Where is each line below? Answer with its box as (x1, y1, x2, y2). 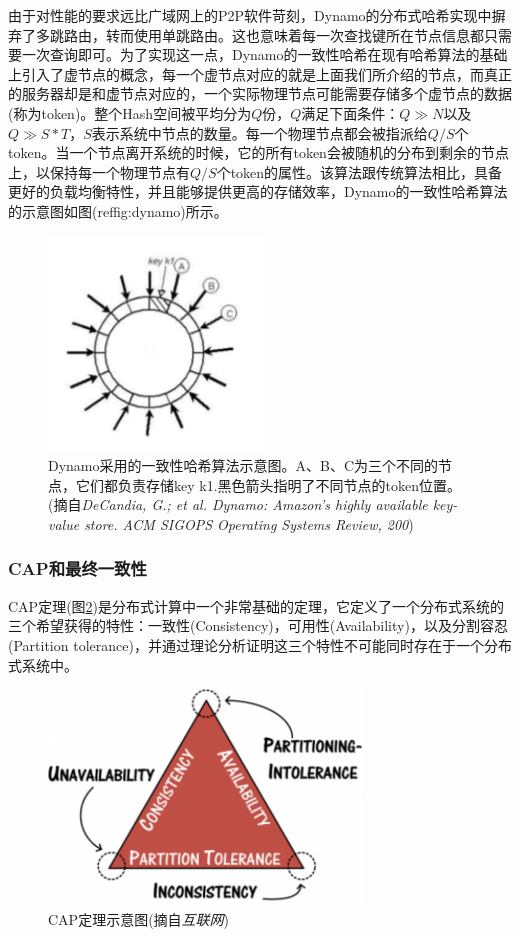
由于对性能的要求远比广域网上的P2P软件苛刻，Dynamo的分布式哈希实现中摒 (8, 5, 506, 25)
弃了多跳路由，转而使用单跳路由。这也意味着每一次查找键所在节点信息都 (8, 24, 484, 45)
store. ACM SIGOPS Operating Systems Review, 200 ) (84, 513, 414, 534)
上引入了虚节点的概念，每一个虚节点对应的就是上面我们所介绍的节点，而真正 (8, 63, 512, 84)
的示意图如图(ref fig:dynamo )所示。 (8, 200, 228, 221)
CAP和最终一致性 (8, 556, 147, 581)
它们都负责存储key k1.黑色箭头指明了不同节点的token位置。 (75, 474, 461, 495)
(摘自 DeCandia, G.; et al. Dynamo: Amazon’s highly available (48, 494, 428, 515)
